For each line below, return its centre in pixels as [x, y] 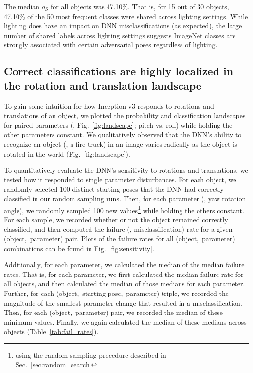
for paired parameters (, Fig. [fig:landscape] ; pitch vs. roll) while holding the [118, 125]
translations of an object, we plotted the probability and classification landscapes [125, 115]
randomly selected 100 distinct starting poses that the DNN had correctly [114, 189]
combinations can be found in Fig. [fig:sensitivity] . [79, 248]
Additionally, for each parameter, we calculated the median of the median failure [124, 265]
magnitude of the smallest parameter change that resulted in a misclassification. [123, 303]
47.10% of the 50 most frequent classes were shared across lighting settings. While [126, 16]
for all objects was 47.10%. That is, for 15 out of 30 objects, [140, 6]
